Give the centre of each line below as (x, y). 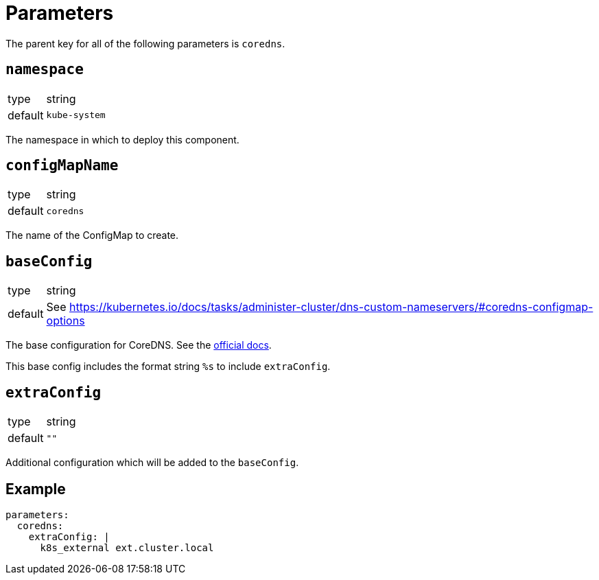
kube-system (76, 115)
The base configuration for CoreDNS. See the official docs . (139, 345)
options (66, 321)
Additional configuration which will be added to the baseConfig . (152, 463)
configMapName (62, 166)
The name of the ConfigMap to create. (92, 235)
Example (36, 489)
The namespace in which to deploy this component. (122, 139)
